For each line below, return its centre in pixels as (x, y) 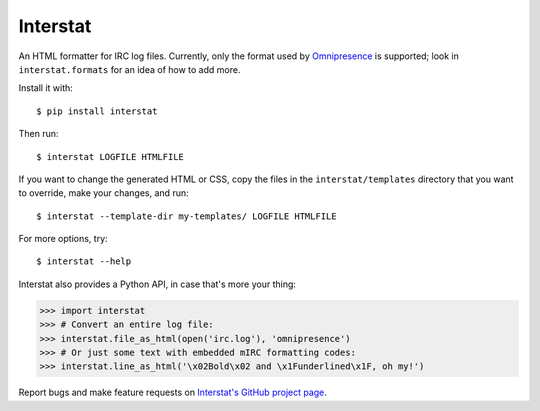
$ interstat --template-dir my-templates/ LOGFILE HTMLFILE (186, 216)
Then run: (38, 134)
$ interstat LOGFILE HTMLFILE (110, 156)
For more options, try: (63, 239)
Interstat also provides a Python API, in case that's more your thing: (157, 284)
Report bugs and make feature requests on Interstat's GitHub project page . (172, 392)
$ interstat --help (84, 261)
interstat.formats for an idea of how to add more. (129, 69)
